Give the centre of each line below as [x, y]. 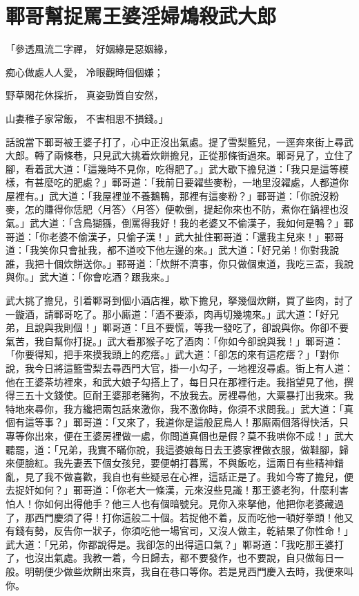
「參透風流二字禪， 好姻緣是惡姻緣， [89, 49]
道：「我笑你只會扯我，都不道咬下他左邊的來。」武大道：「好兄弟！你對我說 [172, 250]
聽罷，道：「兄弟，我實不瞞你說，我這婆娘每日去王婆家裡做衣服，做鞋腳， [172, 449]
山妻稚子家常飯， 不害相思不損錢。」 [87, 118]
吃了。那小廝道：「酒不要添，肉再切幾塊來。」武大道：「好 [201, 314]
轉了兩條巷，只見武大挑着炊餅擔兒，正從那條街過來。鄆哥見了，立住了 [194, 155]
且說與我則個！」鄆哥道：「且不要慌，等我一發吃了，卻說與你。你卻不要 [186, 327]
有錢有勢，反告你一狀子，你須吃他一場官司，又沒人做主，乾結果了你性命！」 [179, 531]
